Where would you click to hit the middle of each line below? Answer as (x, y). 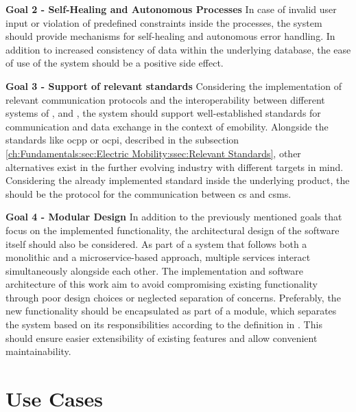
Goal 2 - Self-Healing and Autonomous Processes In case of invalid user (171, 9)
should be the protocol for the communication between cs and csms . (149, 193)
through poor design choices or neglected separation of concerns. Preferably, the (173, 297)
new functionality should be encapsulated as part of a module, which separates (171, 311)
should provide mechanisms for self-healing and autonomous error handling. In (170, 36)
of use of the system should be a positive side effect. (115, 63)
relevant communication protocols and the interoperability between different (165, 99)
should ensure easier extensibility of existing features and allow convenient (162, 337)
